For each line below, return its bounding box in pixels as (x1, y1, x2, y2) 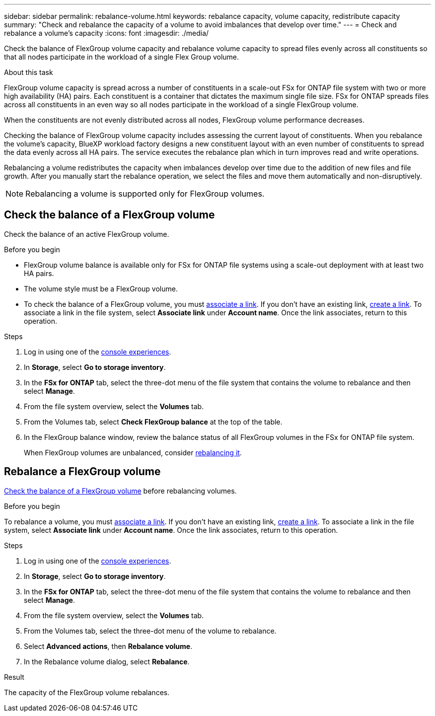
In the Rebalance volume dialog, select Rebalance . (24, 657, 190, 666)
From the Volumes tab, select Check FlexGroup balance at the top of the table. (24, 417, 283, 426)
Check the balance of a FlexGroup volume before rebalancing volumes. (4, 486, 237, 495)
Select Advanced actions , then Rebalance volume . (24, 642, 193, 650)
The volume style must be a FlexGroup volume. (24, 284, 178, 293)
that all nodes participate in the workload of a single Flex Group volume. (4, 53, 239, 61)
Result (4, 672, 24, 681)
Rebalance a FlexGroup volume (4, 465, 161, 478)
